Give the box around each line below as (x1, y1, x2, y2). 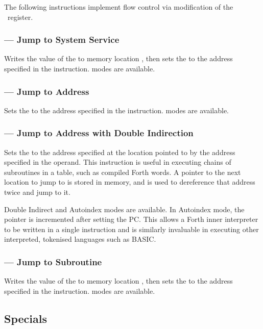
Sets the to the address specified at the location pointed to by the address (4, 146, 235, 157)
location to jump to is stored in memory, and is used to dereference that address (4, 176, 255, 187)
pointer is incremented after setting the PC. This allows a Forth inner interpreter (4, 214, 258, 224)
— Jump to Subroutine (4, 255, 102, 268)
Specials (4, 310, 47, 326)
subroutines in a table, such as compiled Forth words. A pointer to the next (4, 166, 241, 177)
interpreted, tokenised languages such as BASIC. (4, 234, 156, 244)
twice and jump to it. (4, 187, 70, 197)
